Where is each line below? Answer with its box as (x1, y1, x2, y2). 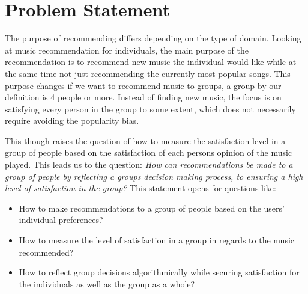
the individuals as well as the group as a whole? (19, 277, 195, 290)
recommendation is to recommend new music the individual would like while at (5, 55, 297, 68)
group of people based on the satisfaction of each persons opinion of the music (5, 146, 292, 159)
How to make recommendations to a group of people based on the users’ (19, 201, 285, 214)
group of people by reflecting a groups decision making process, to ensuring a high (5, 170, 303, 182)
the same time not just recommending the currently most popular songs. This (5, 67, 291, 79)
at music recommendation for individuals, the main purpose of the (5, 43, 249, 56)
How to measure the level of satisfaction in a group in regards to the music (19, 234, 295, 247)
